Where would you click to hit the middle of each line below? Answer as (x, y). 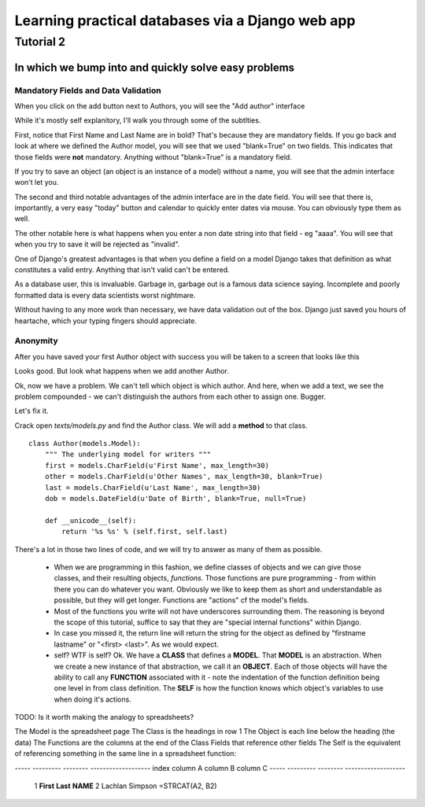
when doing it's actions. (92, 699)
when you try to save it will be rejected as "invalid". (97, 245)
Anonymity (36, 341)
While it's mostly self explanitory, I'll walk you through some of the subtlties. (138, 120)
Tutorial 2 (40, 42)
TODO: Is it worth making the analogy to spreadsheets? (104, 717)
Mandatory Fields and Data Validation (88, 90)
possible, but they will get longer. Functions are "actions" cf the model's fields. (181, 600)
